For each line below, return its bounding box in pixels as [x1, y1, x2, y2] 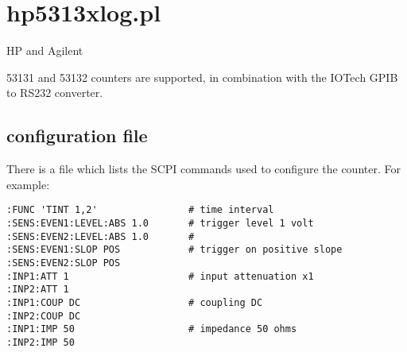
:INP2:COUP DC [6, 310, 81, 322]
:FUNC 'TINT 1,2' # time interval [6, 204, 274, 216]
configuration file [6, 123, 148, 148]
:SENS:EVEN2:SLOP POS [6, 257, 121, 269]
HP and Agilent [6, 42, 83, 59]
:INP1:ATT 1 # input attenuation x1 [6, 270, 314, 282]
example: [6, 176, 50, 192]
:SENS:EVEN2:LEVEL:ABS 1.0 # [6, 230, 195, 242]
